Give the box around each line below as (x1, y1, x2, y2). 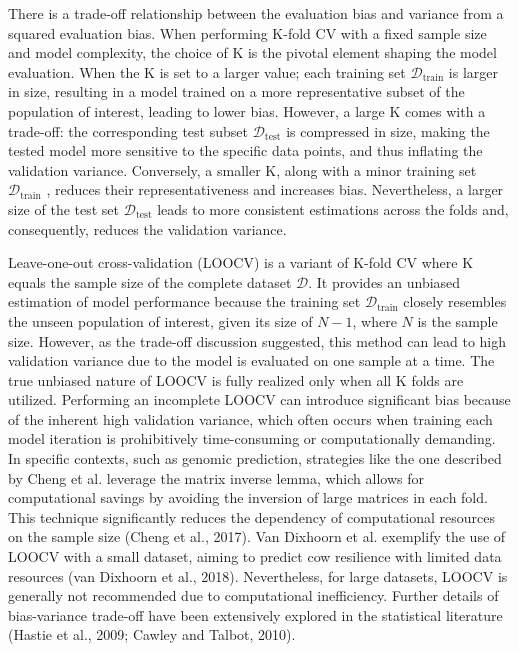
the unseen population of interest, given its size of (8, 310, 313, 331)
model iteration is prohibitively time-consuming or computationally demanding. (8, 428, 496, 449)
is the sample (417, 310, 498, 331)
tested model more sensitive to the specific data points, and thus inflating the (8, 140, 483, 161)
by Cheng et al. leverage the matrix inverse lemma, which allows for (8, 467, 424, 488)
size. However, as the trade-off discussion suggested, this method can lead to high (8, 330, 507, 351)
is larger (448, 61, 498, 82)
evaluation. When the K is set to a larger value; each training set (8, 61, 406, 82)
